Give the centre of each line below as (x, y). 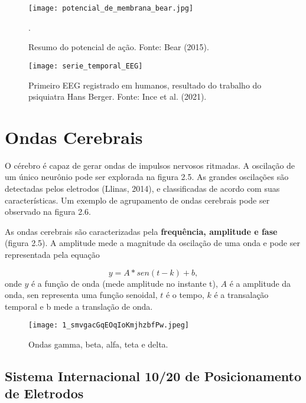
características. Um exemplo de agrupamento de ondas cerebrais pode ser (137, 200)
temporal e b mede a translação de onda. (79, 306)
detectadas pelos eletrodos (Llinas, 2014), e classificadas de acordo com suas (142, 188)
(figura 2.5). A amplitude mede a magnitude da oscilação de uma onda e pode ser (152, 243)
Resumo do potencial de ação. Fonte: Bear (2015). (119, 47)
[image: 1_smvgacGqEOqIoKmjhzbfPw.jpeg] (109, 325)
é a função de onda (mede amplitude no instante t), (124, 283)
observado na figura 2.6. (48, 212)
